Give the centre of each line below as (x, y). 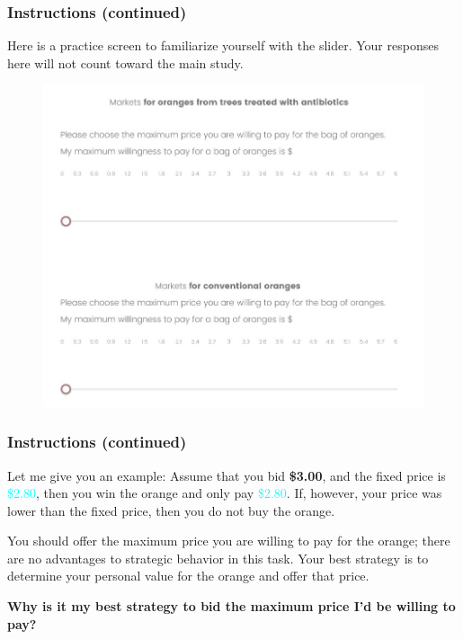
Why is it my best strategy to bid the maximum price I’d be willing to (231, 606)
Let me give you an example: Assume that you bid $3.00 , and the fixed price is (227, 475)
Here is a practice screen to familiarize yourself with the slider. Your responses (223, 45)
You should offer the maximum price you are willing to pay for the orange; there (229, 541)
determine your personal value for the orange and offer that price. (188, 576)
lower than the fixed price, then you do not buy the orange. (171, 510)
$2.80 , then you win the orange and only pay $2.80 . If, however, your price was (225, 493)
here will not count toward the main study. (125, 62)
